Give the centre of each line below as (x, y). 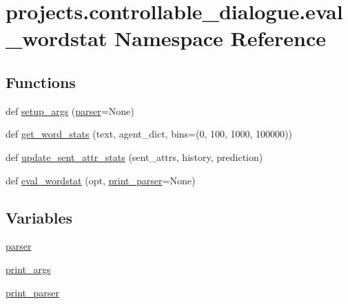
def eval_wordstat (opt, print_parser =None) (101, 180)
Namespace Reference (221, 38)
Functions (41, 82)
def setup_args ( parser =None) (70, 110)
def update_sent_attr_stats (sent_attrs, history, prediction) (134, 156)
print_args (28, 269)
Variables (39, 217)
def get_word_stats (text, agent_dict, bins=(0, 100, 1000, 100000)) (149, 134)
